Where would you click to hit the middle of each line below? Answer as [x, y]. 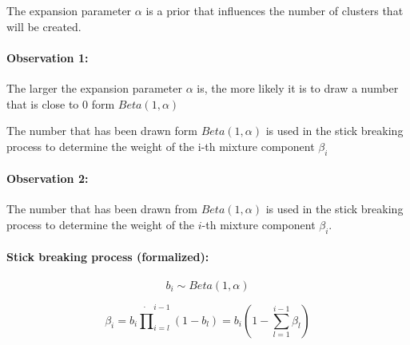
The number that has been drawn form [102, 131]
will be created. [44, 26]
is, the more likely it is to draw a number [298, 87]
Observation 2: [48, 178]
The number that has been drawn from [102, 209]
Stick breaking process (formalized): [108, 257]
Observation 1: [48, 57]
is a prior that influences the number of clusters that [275, 10]
